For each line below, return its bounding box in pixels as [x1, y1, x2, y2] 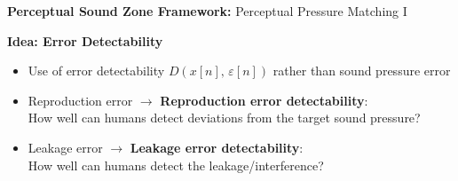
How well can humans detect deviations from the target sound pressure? [28, 108, 421, 127]
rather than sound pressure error [272, 61, 451, 80]
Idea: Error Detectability [7, 31, 163, 50]
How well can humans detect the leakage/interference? [28, 155, 324, 174]
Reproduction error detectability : [160, 90, 368, 109]
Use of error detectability [28, 61, 165, 80]
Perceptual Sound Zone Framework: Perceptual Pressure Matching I [7, 2, 407, 20]
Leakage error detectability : [130, 138, 304, 156]
